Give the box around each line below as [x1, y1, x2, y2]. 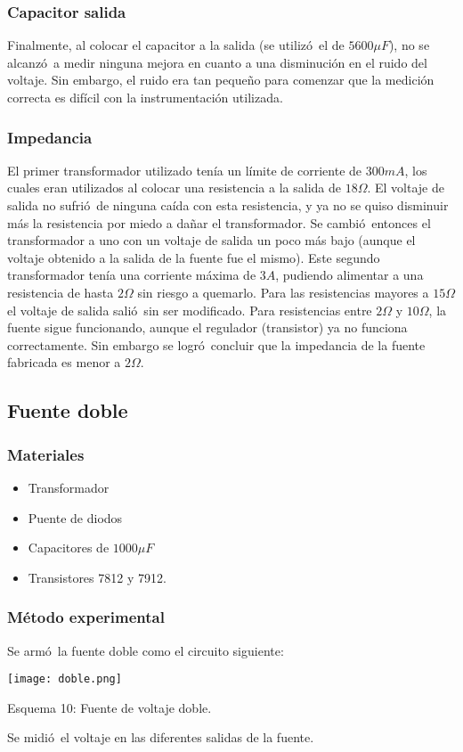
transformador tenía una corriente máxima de [7, 266, 256, 284]
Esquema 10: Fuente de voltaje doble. [7, 698, 212, 716]
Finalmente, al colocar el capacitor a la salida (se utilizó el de [7, 36, 345, 54]
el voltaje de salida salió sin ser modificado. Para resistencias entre [7, 300, 372, 319]
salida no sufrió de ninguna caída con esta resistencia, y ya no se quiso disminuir [7, 196, 449, 214]
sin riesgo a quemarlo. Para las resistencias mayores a [137, 282, 429, 301]
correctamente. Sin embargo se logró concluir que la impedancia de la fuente [7, 335, 426, 354]
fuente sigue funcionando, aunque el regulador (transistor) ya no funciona [7, 318, 408, 337]
